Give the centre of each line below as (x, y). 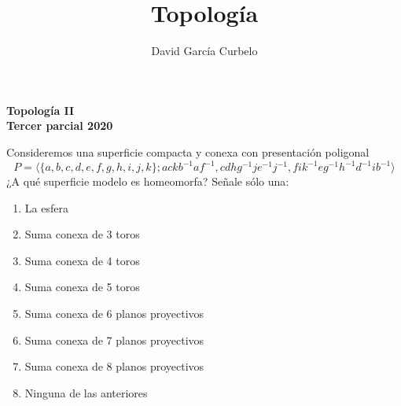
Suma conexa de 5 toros (82, 287)
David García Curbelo (204, 51)
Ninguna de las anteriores (86, 392)
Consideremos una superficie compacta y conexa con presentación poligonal (188, 151)
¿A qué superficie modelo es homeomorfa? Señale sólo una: (148, 181)
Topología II (40, 110)
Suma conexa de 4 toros (82, 260)
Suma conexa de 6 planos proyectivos (114, 313)
